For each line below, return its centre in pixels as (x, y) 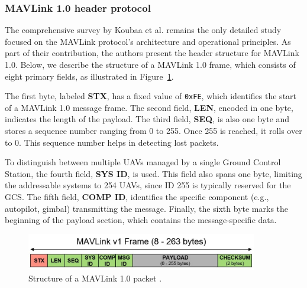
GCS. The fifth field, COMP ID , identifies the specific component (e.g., (137, 197)
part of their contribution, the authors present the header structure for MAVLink (152, 53)
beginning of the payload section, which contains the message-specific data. (141, 220)
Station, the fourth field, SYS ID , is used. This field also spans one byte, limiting (153, 173)
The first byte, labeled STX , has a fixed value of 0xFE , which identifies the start (151, 96)
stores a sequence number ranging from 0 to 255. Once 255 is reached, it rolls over (153, 131)
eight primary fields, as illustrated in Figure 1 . (89, 76)
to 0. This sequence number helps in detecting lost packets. (112, 142)
